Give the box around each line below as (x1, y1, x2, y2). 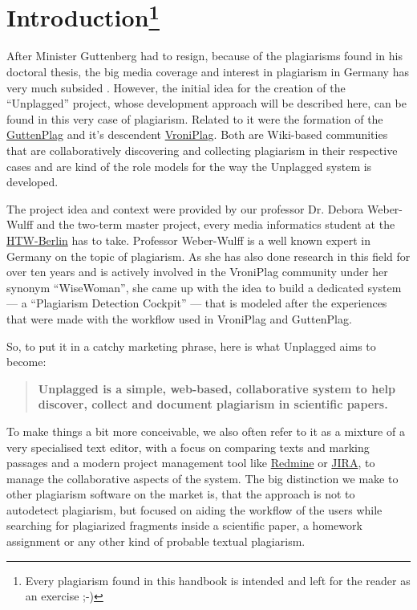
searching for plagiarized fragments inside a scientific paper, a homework (6, 517, 362, 534)
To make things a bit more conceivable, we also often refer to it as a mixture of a (6, 422, 405, 439)
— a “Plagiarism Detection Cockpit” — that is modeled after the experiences (6, 295, 387, 311)
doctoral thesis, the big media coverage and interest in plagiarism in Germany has (6, 63, 409, 80)
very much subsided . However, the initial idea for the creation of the (6, 79, 346, 96)
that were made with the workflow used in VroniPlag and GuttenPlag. (6, 310, 352, 327)
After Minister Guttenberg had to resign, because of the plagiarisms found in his (6, 47, 403, 64)
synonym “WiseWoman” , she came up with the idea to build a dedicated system (6, 279, 402, 295)
